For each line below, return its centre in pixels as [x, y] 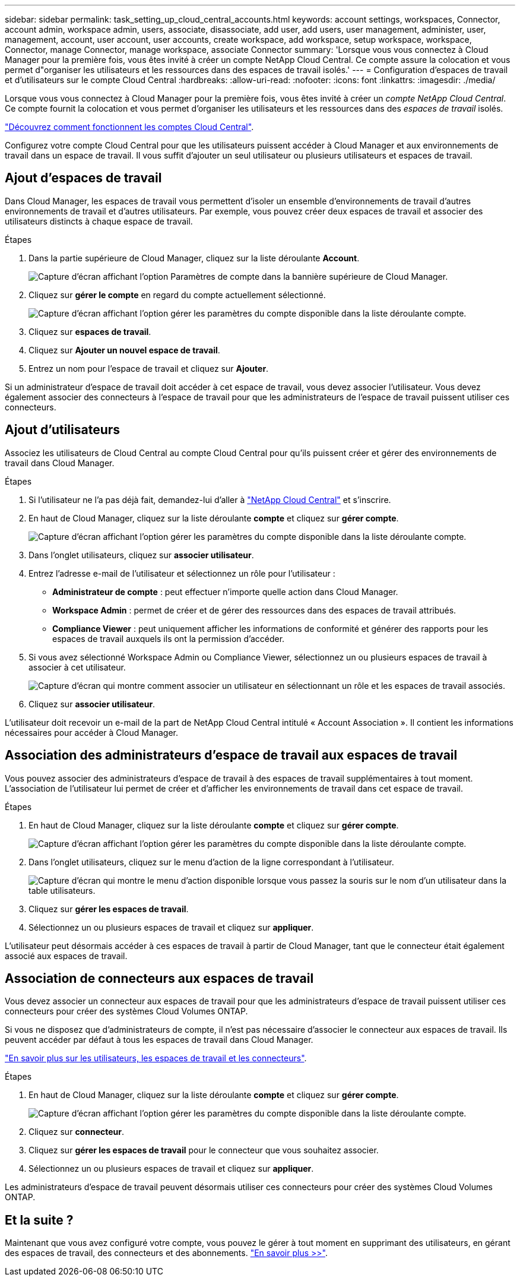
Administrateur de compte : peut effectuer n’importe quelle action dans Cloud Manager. [225, 592]
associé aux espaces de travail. [66, 956]
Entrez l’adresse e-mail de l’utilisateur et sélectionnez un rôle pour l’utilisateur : [182, 573]
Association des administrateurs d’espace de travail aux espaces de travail [231, 755]
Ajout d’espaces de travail [83, 178]
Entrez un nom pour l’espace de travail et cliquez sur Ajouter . [149, 368]
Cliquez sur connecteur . [77, 1132]
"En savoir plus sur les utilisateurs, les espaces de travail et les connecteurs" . [156, 1058]
